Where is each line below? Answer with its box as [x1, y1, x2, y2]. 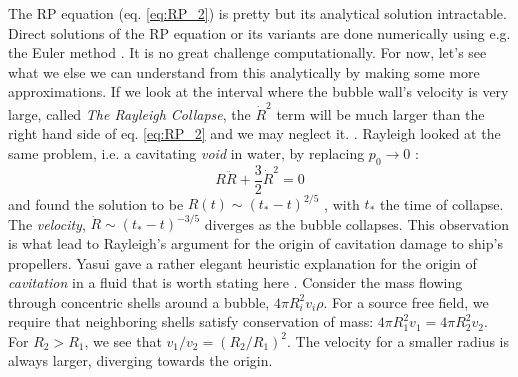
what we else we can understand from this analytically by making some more [8, 61, 480, 82]
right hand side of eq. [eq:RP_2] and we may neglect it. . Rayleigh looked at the [8, 123, 501, 144]
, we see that [84, 330, 162, 351]
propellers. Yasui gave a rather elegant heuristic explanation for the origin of [8, 252, 477, 273]
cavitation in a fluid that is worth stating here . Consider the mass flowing [8, 272, 463, 293]
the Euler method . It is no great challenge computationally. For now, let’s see [8, 42, 487, 63]
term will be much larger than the [276, 103, 485, 124]
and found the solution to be [8, 193, 184, 214]
